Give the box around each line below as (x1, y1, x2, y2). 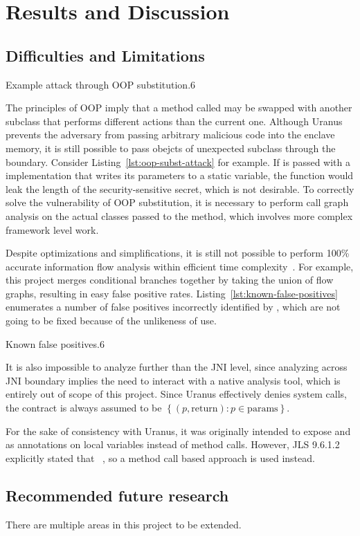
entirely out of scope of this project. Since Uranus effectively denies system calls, (6, 387, 347, 401)
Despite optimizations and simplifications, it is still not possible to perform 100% (6, 246, 350, 260)
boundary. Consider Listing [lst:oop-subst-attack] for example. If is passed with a (6, 154, 350, 169)
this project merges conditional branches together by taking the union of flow (6, 272, 334, 287)
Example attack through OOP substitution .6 (6, 77, 196, 91)
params (247, 404, 278, 414)
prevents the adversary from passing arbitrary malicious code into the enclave (6, 127, 335, 142)
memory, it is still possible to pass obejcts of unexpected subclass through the (6, 140, 336, 155)
